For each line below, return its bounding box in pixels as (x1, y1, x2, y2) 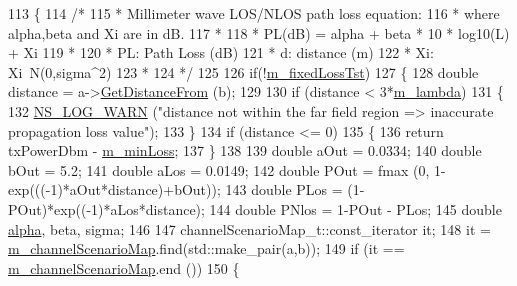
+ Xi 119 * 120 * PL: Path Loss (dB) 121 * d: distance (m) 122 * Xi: (8, 42, 434, 63)
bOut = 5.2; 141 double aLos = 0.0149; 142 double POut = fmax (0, (8, 159, 430, 180)
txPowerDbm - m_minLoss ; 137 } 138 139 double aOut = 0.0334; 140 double (8, 140, 482, 161)
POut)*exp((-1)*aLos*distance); (8, 198, 205, 219)
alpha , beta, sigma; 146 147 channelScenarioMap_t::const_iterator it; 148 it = (8, 218, 491, 239)
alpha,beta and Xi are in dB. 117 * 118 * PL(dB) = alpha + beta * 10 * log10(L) (8, 22, 510, 43)
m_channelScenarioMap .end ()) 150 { (8, 257, 240, 278)
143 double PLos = (225, 179, 343, 200)
